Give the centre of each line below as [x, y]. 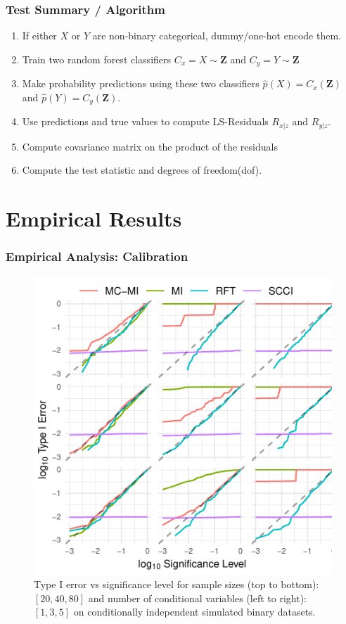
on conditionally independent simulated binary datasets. [194, 612]
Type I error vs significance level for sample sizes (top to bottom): [177, 584]
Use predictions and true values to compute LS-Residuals [145, 121]
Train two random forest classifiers [97, 59]
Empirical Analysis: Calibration [97, 256]
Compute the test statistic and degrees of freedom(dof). [142, 170]
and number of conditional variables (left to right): [197, 598]
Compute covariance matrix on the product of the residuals [150, 146]
